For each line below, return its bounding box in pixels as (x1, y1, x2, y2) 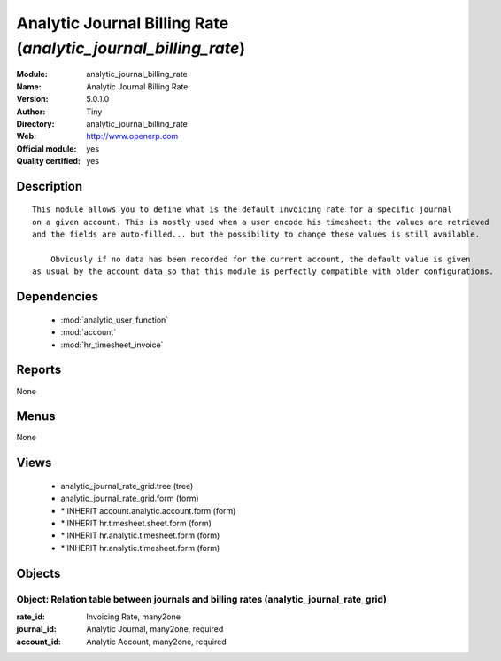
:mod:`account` (60, 327, 117, 338)
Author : (16, 106, 46, 117)
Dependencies (16, 289, 99, 305)
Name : (16, 81, 42, 92)
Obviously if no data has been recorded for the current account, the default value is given (50, 254, 471, 265)
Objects (16, 565, 61, 580)
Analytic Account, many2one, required (86, 636, 227, 647)
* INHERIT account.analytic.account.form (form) (60, 505, 236, 516)
